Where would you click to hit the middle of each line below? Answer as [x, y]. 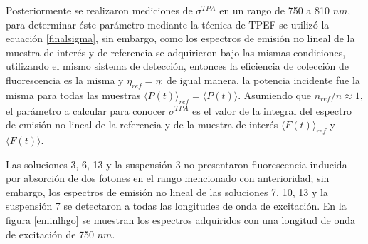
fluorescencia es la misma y [65, 80]
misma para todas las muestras [73, 95]
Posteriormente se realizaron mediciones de [99, 10]
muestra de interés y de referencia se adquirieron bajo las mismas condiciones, [176, 52]
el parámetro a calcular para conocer [86, 110]
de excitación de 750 [50, 234]
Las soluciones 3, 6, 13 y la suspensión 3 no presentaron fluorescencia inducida [177, 164]
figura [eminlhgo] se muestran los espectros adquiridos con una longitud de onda [181, 219]
